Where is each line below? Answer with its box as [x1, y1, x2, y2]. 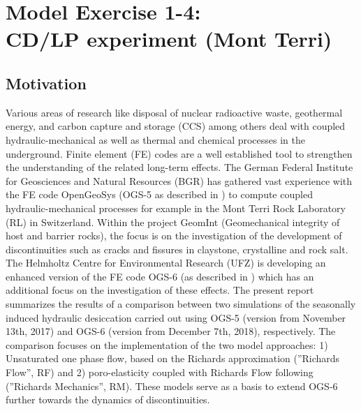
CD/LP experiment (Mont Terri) [6, 24, 332, 53]
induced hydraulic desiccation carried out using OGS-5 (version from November [6, 310, 346, 324]
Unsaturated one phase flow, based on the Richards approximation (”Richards [6, 351, 340, 366]
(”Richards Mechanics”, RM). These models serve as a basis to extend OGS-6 [6, 378, 338, 393]
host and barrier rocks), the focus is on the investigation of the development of [6, 228, 342, 243]
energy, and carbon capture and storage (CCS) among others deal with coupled [6, 119, 346, 133]
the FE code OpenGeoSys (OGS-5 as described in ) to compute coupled [6, 187, 313, 202]
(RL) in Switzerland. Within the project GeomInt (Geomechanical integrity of [6, 214, 340, 229]
